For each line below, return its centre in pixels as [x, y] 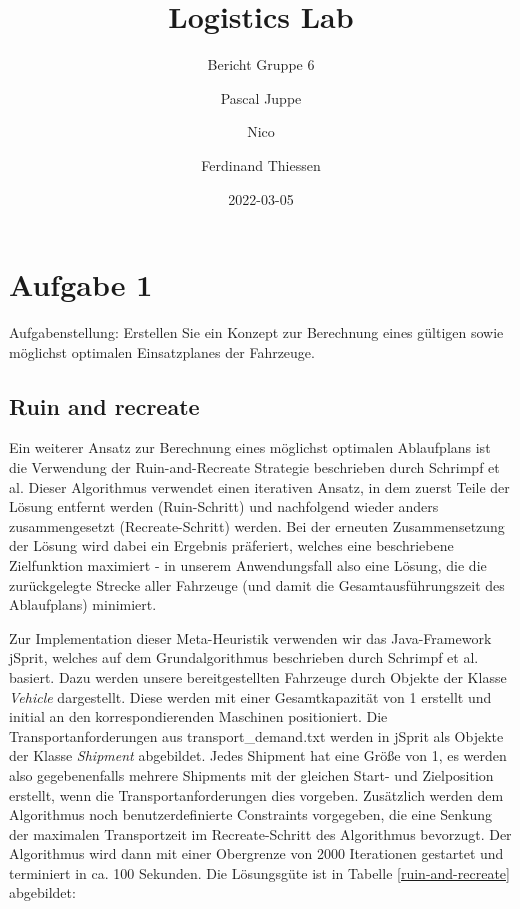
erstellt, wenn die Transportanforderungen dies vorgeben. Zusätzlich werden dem [256, 794]
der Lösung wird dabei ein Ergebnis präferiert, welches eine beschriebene [231, 545]
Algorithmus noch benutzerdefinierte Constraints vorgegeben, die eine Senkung [251, 814]
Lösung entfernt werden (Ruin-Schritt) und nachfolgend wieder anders [224, 506]
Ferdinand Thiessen [261, 164]
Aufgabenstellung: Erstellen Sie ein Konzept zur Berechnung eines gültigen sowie [256, 332]
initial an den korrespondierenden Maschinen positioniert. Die [198, 716]
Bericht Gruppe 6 [261, 64]
